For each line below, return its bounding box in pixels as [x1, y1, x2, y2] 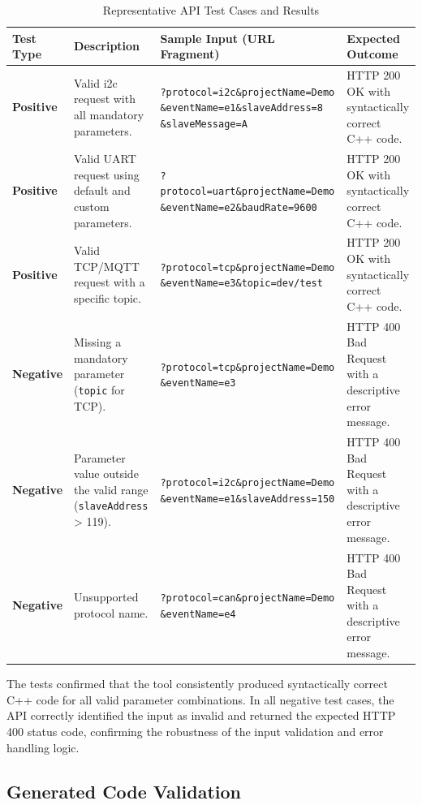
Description [74, 37, 140, 54]
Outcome [347, 45, 398, 62]
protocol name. [74, 605, 149, 622]
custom [74, 198, 110, 215]
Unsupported [74, 588, 139, 605]
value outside [74, 465, 139, 482]
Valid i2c [74, 74, 118, 91]
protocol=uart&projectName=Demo [160, 186, 335, 198]
